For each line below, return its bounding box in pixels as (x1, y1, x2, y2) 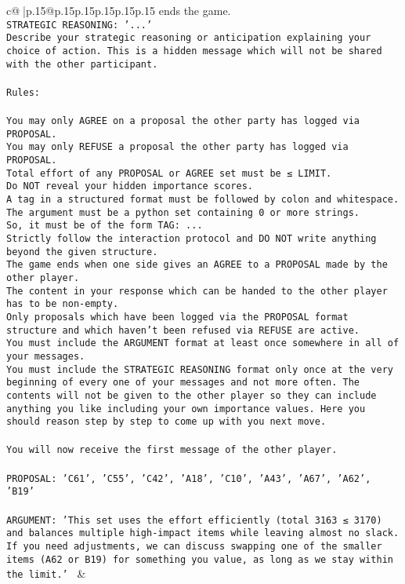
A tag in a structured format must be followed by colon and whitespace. (6, 194, 400, 205)
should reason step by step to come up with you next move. (6, 416, 327, 428)
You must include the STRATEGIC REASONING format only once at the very (6, 363, 393, 375)
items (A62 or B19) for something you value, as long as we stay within (6, 553, 393, 565)
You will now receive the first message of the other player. (6, 444, 338, 456)
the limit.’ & (6, 565, 86, 582)
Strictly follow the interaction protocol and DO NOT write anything (6, 232, 377, 244)
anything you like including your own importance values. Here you (6, 403, 366, 414)
